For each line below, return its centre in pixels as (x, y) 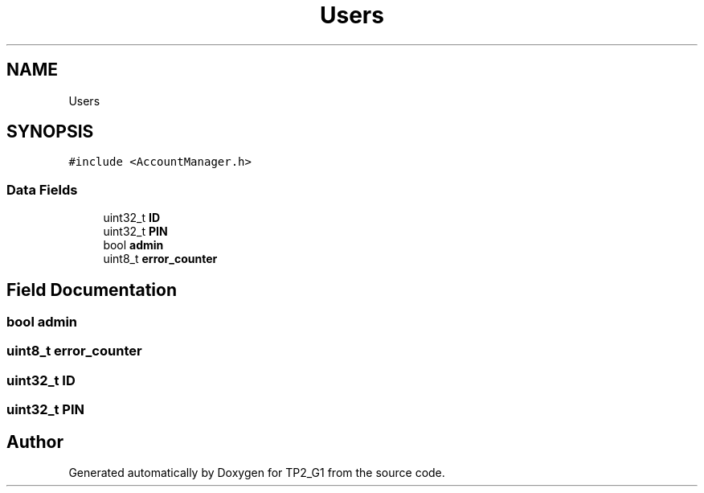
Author (35, 442)
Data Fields (42, 189)
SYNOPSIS (50, 132)
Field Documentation (92, 290)
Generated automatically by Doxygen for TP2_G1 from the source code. (257, 472)
